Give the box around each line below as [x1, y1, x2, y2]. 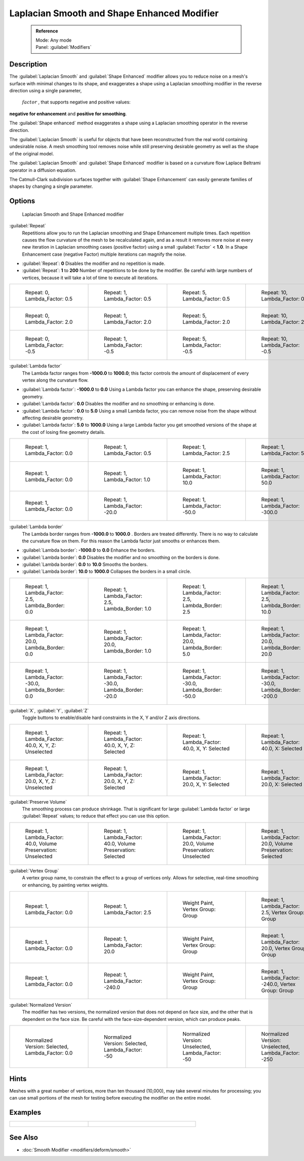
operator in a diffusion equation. [9, 167, 77, 173]
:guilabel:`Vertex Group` [9, 868, 59, 874]
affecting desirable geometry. [22, 415, 84, 421]
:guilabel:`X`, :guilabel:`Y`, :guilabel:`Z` [9, 707, 89, 713]
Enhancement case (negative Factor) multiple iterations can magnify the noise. [22, 251, 186, 257]
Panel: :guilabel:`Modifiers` [35, 44, 92, 50]
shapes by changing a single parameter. [9, 183, 93, 190]
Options [9, 197, 35, 206]
